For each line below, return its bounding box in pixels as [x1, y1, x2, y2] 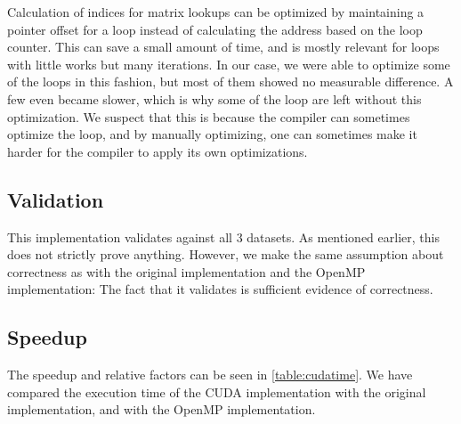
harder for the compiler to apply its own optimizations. [7, 142, 308, 160]
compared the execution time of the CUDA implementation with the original [7, 382, 426, 401]
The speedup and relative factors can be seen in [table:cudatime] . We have [7, 365, 413, 384]
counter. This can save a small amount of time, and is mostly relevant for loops [7, 37, 440, 56]
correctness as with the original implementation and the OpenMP [7, 262, 366, 281]
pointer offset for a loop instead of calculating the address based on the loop [7, 20, 423, 38]
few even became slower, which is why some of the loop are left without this [7, 89, 422, 108]
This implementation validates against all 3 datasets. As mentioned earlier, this [7, 227, 440, 246]
